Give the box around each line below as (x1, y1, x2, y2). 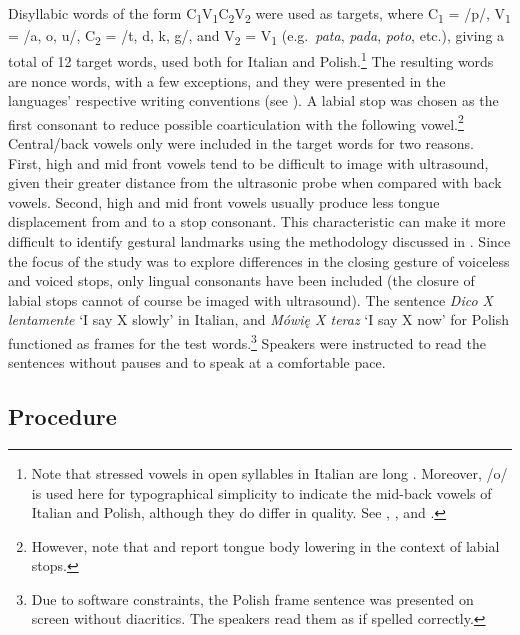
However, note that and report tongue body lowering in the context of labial (31, 535, 500, 556)
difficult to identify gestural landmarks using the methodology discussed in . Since (8, 230, 511, 251)
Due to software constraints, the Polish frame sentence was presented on (31, 588, 474, 609)
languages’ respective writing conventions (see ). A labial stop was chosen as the (8, 90, 499, 111)
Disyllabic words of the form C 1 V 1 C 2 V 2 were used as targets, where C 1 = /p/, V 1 (8, 3, 511, 26)
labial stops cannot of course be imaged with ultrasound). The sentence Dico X (8, 289, 494, 310)
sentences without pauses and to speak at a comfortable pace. (8, 352, 386, 373)
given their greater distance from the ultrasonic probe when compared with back (8, 172, 502, 193)
